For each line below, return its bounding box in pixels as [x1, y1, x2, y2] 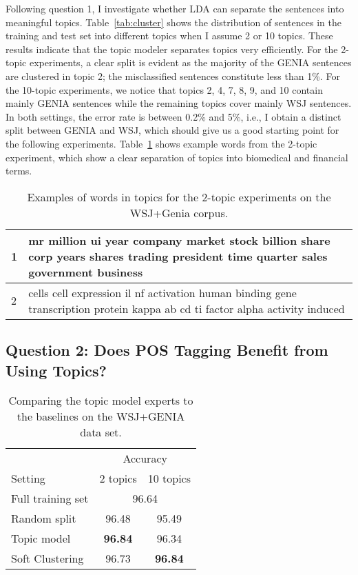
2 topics [99, 470, 137, 487]
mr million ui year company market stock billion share [28, 232, 330, 248]
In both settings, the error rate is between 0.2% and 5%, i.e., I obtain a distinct [6, 109, 341, 123]
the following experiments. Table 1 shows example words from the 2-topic [6, 136, 317, 150]
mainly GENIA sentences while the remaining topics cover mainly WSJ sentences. [6, 96, 352, 110]
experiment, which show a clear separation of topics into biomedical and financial [6, 150, 348, 164]
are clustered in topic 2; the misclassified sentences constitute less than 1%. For [6, 68, 340, 83]
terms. [6, 163, 32, 178]
